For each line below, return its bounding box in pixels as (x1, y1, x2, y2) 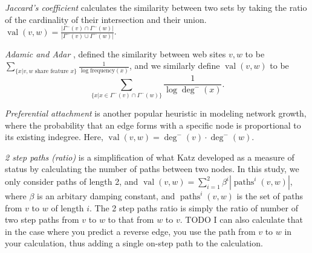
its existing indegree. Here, (5, 130, 103, 143)
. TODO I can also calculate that (180, 213, 304, 226)
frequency (90, 67, 115, 74)
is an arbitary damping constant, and (37, 190, 175, 202)
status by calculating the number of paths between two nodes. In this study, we (5, 162, 299, 175)
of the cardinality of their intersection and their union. (5, 13, 207, 25)
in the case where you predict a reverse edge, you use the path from (5, 225, 256, 237)
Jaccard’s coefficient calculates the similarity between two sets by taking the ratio (5, 1, 307, 13)
